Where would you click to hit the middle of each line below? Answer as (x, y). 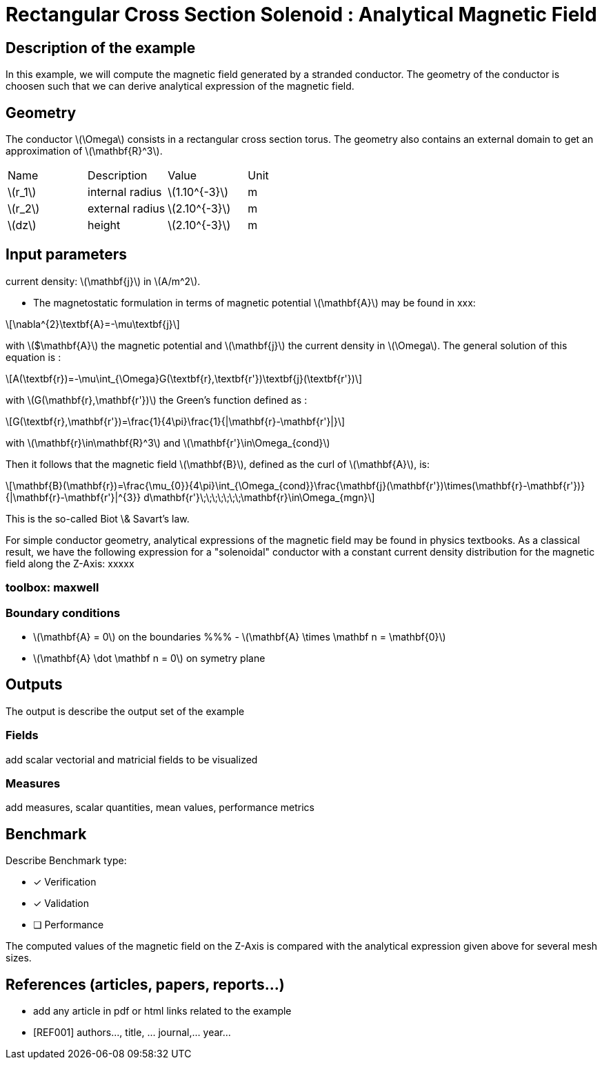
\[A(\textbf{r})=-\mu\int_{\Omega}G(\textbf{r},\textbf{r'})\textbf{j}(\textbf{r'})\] (184, 378)
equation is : (33, 357)
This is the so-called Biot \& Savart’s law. (98, 518)
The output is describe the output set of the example (125, 711)
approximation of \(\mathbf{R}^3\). (84, 151)
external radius (127, 209)
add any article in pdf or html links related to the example (162, 1011)
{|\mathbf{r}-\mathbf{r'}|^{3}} (73, 497)
